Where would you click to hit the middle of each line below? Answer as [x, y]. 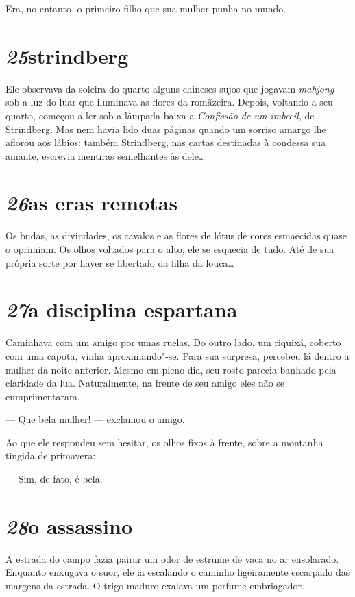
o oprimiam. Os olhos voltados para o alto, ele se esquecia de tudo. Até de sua [170, 249]
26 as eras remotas [92, 203]
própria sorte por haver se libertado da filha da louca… [120, 262]
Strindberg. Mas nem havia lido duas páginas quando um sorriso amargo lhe [166, 129]
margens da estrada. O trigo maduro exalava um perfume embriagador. [155, 585]
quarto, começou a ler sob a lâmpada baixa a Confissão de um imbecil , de [160, 115]
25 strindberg [67, 56]
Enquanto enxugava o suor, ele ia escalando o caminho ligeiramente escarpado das [178, 572]
